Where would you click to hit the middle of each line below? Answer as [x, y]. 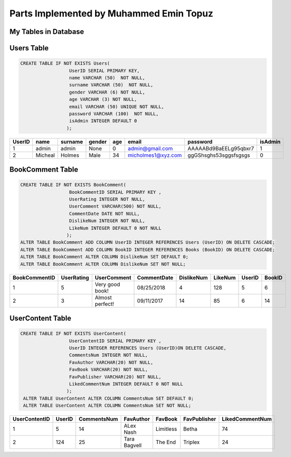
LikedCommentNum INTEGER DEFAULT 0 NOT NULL [126, 384]
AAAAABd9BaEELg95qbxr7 [221, 148]
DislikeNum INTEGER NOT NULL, [107, 221]
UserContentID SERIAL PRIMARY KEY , [115, 341]
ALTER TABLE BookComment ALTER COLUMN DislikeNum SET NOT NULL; [103, 264]
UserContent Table [40, 318]
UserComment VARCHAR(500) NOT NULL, [115, 206]
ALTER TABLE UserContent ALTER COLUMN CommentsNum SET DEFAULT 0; [109, 398]
